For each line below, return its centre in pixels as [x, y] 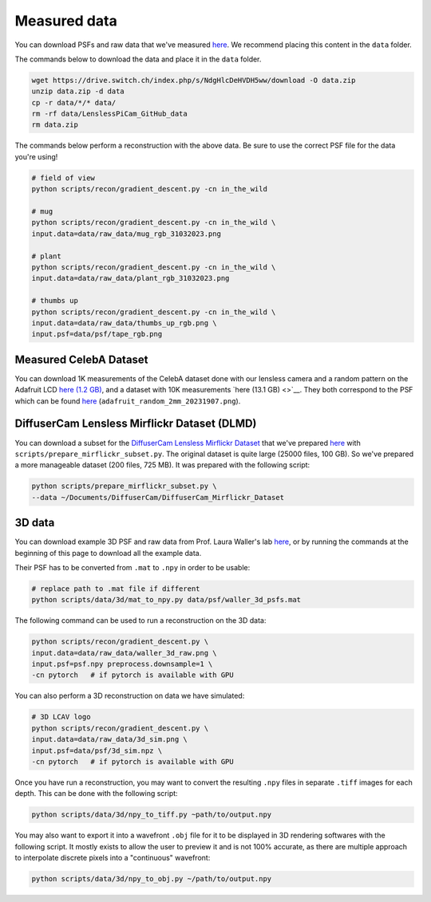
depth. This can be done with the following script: [97, 794]
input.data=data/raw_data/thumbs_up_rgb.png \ [124, 323]
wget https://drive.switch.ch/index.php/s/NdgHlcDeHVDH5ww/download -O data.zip [194, 80]
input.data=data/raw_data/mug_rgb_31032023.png [126, 234]
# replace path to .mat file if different [116, 589]
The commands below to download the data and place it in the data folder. [138, 59]
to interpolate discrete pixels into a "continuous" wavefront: [113, 858]
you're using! [36, 156]
